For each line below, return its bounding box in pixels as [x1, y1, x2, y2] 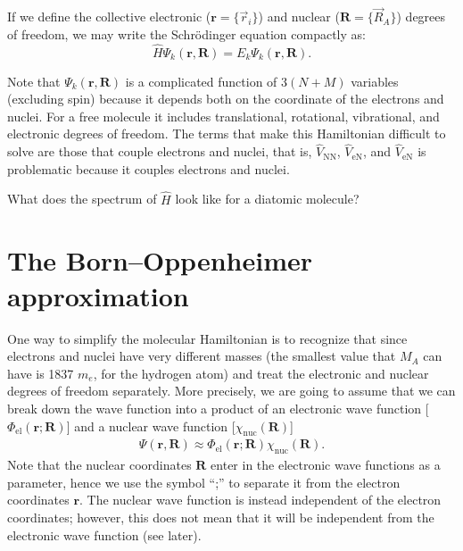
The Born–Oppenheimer [7, 242, 312, 279]
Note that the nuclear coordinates [7, 455, 192, 474]
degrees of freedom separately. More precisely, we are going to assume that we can [7, 381, 456, 400]
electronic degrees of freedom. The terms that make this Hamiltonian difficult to [7, 124, 446, 143]
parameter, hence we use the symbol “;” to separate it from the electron [7, 472, 401, 491]
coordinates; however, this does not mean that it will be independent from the [7, 507, 434, 526]
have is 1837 [7, 363, 74, 382]
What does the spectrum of [7, 189, 157, 208]
